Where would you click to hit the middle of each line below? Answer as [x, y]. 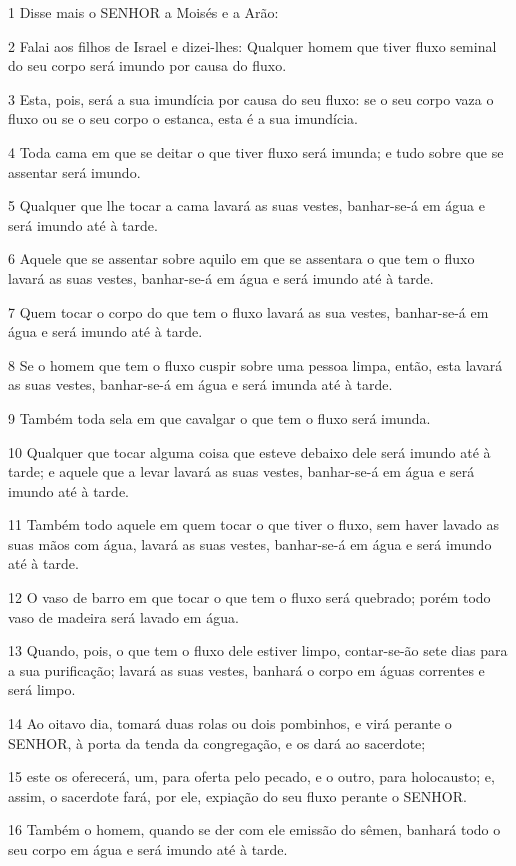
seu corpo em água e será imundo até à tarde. [148, 849]
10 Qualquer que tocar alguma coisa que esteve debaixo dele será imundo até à [249, 451]
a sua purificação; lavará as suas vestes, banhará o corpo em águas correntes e [246, 669]
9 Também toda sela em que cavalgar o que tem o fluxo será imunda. [219, 417]
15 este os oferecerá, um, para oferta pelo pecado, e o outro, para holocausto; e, [251, 776]
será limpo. [42, 689]
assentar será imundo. [74, 171]
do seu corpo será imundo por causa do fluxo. [147, 65]
